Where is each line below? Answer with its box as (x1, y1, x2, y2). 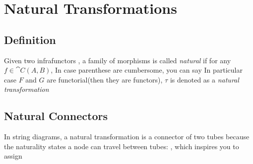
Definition (4, 32, 56, 47)
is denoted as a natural (170, 74, 239, 84)
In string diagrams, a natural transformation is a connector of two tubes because (4, 131, 250, 142)
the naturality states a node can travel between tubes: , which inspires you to (4, 141, 239, 151)
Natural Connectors (4, 108, 108, 123)
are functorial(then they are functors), (47, 74, 163, 84)
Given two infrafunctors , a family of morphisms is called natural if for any (4, 55, 231, 65)
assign (4, 151, 22, 161)
